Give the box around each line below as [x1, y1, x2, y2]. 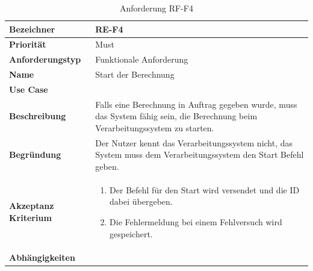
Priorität [9, 38, 46, 51]
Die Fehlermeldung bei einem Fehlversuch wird [110, 216, 282, 228]
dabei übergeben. [110, 195, 173, 208]
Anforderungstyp [9, 53, 81, 66]
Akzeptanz [9, 199, 54, 212]
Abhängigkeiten [9, 251, 75, 263]
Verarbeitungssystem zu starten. [95, 122, 214, 134]
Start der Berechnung [95, 68, 175, 81]
